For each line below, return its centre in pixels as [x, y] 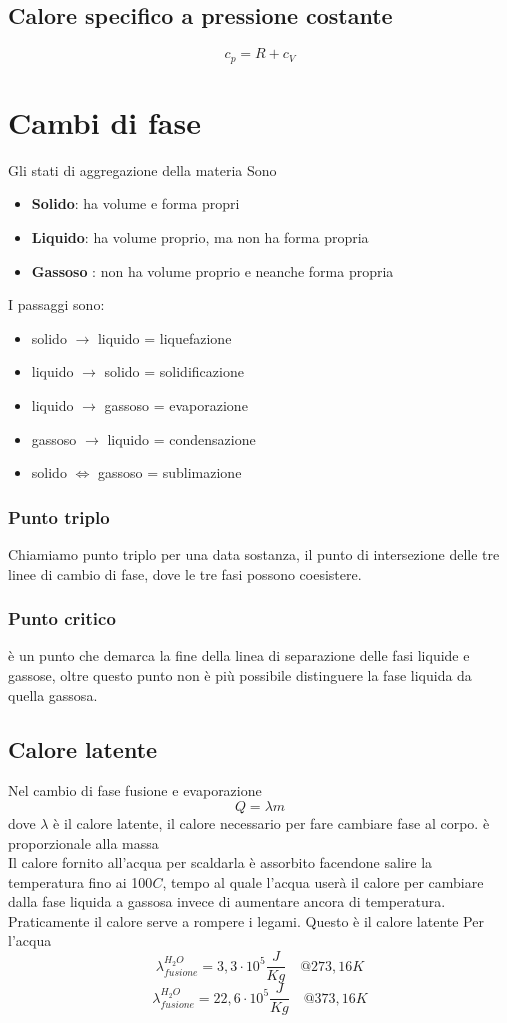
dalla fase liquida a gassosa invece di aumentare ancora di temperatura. [227, 901]
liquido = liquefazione [164, 337]
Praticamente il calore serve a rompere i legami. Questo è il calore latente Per [246, 920]
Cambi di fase [104, 121]
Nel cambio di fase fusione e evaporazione [135, 790]
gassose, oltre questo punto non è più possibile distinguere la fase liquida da [240, 674]
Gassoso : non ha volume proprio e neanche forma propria [212, 270]
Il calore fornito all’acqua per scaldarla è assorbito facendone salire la [220, 862]
